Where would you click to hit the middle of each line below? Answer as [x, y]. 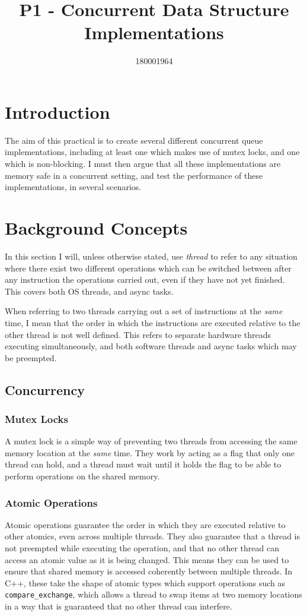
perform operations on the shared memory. [82, 476]
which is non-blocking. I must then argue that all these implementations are [143, 164]
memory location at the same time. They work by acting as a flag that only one [150, 452]
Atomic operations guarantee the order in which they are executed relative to [145, 524]
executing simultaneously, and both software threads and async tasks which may [151, 346]
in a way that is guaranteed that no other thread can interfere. [119, 606]
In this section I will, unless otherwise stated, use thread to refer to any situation [151, 256]
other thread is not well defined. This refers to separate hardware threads [138, 334]
